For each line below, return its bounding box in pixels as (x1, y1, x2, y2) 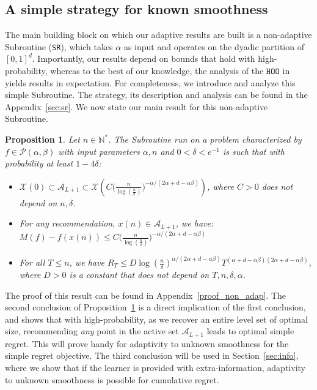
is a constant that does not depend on (69, 268, 210, 281)
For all (19, 256, 45, 269)
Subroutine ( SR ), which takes (5, 40, 113, 53)
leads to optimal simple (206, 324, 294, 337)
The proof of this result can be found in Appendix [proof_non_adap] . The (5, 288, 286, 301)
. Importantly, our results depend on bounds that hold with (32, 52, 255, 65)
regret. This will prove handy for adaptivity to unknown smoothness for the (5, 337, 289, 350)
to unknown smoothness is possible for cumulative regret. (5, 373, 219, 386)
